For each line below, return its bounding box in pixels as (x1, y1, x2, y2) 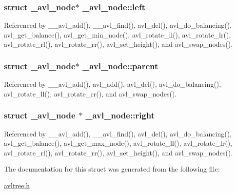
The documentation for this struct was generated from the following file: (4, 164, 220, 174)
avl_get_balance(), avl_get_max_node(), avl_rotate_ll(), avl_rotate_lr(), (4, 138, 232, 148)
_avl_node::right (85, 109, 155, 121)
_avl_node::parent (82, 59, 158, 72)
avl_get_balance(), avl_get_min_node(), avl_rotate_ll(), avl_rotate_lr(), (4, 29, 231, 39)
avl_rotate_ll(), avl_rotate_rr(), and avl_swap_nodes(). (4, 88, 177, 98)
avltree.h (4, 180, 30, 190)
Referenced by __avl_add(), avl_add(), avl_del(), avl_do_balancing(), (4, 79, 221, 89)
